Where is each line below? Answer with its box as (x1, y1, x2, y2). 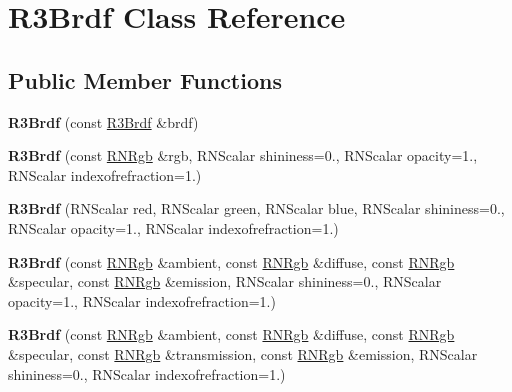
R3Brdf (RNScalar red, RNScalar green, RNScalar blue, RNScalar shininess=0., (8, 198, 505, 219)
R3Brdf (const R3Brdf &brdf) (8, 111, 199, 132)
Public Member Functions (8, 64, 282, 95)
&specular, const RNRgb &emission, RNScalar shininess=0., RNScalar (8, 271, 442, 292)
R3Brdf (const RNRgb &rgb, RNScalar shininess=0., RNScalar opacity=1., (8, 145, 478, 166)
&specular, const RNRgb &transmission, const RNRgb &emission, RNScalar (8, 343, 478, 364)
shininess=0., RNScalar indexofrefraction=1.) (8, 363, 286, 384)
